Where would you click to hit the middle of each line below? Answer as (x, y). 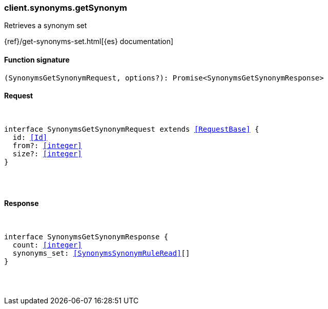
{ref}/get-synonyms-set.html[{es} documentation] (89, 42)
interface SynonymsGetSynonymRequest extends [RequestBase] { (132, 129)
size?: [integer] (47, 153)
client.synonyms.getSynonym (66, 8)
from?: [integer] (47, 145)
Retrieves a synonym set (46, 26)
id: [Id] (30, 137)
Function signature (37, 59)
